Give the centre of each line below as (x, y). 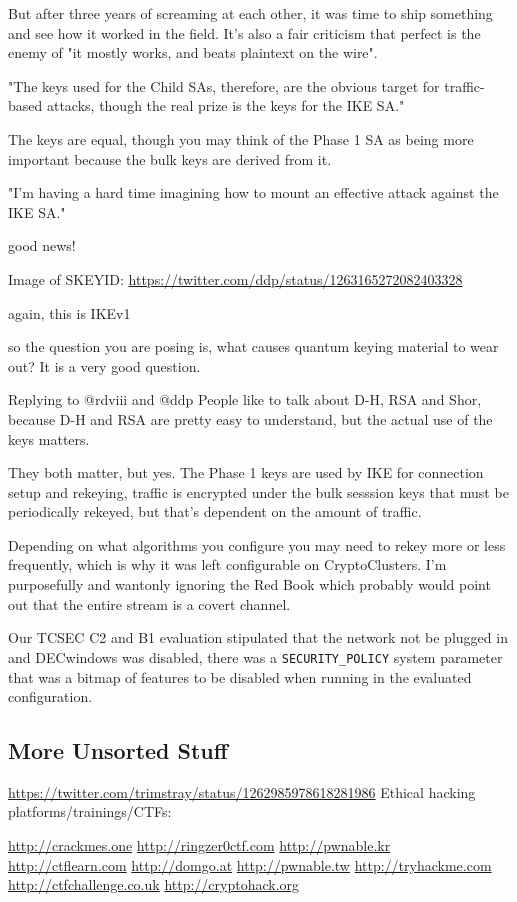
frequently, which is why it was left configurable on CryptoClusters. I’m (227, 564)
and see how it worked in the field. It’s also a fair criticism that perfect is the (244, 32)
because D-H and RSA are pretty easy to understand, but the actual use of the (250, 418)
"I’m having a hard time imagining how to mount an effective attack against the (253, 192)
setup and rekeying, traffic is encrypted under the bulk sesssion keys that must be (258, 491)
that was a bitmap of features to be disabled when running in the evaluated (240, 676)
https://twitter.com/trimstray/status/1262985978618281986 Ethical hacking (242, 791)
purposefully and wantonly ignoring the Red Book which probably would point (249, 584)
